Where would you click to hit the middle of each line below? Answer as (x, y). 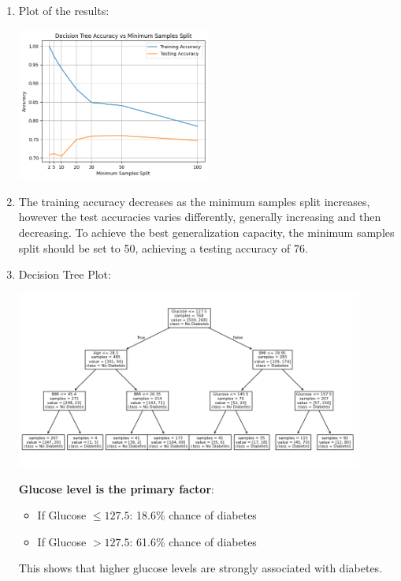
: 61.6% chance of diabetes (193, 541)
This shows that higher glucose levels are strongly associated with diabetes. (200, 568)
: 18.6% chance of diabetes (193, 515)
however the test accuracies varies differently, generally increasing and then (200, 217)
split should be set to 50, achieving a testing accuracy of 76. (163, 247)
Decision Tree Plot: (65, 274)
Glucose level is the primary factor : (116, 488)
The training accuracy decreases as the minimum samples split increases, (194, 201)
